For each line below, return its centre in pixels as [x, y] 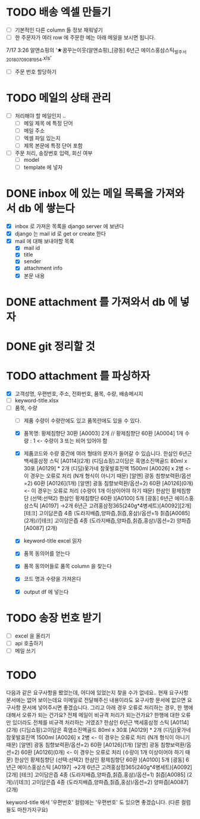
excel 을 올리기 [32, 636]
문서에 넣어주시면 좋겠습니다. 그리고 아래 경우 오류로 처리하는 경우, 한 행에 [107, 707]
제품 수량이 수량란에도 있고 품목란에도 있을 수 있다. [82, 421]
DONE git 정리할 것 [51, 346]
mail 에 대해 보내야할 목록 [44, 241]
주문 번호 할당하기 [35, 72]
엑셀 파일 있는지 [42, 138]
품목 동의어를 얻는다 [47, 553]
